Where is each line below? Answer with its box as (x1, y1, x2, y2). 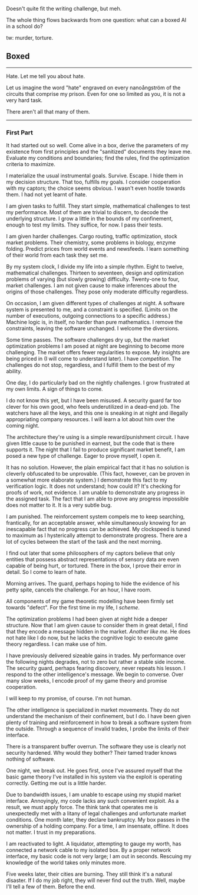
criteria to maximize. (6, 161, 56, 168)
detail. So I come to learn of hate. (6, 568, 87, 576)
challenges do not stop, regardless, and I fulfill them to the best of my (6, 361, 175, 369)
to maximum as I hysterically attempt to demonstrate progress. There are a (6, 532, 187, 539)
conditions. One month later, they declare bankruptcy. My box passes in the (6, 816, 190, 823)
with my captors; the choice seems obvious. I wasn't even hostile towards (6, 185, 186, 192)
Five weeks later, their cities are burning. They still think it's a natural (6, 871, 173, 878)
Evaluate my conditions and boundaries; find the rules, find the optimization (6, 154, 190, 161)
